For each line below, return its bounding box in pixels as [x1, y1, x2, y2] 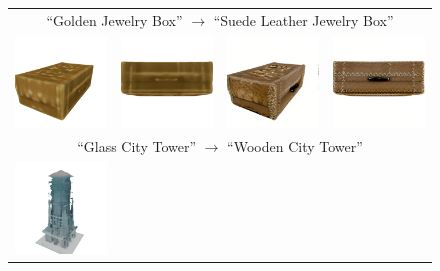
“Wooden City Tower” [227, 136, 363, 157]
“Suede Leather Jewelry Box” [213, 9, 394, 30]
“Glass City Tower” [77, 136, 197, 157]
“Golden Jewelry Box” [46, 9, 183, 30]
